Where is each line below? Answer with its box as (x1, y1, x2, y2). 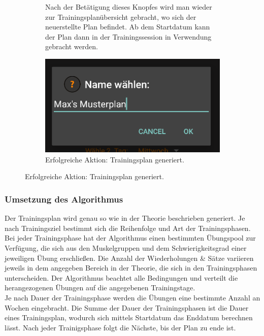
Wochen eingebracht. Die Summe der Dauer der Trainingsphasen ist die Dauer (5, 302, 249, 313)
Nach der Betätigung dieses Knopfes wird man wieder (45, 2, 212, 12)
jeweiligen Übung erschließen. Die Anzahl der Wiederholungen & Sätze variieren (5, 252, 254, 263)
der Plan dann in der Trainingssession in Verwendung (45, 31, 212, 42)
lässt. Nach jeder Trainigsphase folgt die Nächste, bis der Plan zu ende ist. (5, 322, 236, 332)
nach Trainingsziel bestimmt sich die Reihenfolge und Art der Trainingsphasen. (5, 222, 251, 233)
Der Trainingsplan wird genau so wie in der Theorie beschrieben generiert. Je (5, 213, 245, 223)
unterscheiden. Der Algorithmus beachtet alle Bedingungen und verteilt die (5, 272, 238, 283)
